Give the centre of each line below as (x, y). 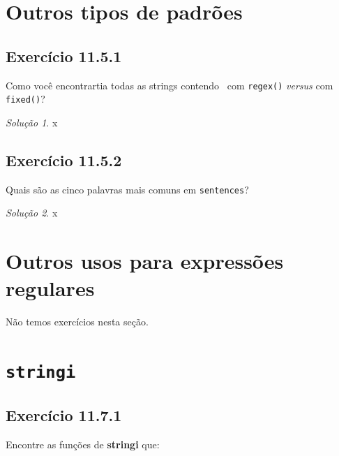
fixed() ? (25, 99)
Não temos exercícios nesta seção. (77, 322)
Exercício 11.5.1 (64, 56)
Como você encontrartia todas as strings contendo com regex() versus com (169, 85)
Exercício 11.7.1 (64, 414)
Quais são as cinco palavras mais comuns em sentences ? (127, 189)
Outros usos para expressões (145, 261)
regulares (50, 288)
